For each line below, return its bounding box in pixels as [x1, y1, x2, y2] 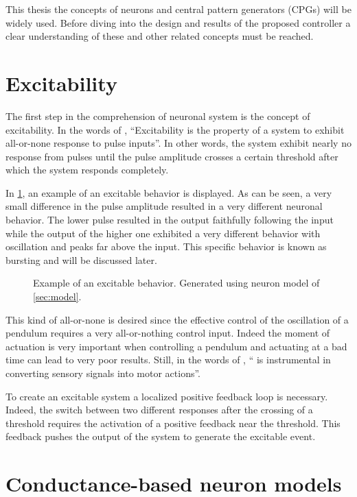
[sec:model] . [33, 289, 82, 304]
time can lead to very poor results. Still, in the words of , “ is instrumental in [5, 352, 331, 367]
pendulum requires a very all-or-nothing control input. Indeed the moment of [5, 326, 330, 340]
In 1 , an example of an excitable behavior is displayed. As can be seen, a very [5, 185, 332, 199]
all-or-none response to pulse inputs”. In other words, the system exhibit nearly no [5, 136, 352, 150]
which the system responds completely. [5, 162, 169, 177]
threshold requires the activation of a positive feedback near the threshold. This [5, 415, 341, 430]
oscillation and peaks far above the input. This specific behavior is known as [5, 239, 327, 254]
